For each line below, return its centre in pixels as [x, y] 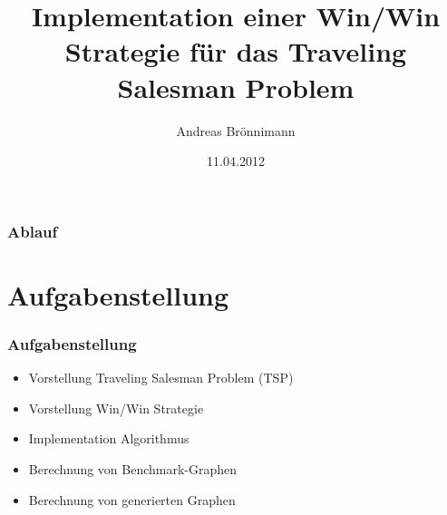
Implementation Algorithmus [109, 438]
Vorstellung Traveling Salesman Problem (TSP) [161, 378]
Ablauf [33, 231]
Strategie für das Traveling [236, 51]
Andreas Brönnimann [236, 130]
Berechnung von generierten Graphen [132, 499]
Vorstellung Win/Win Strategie [116, 408]
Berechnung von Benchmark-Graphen [133, 468]
